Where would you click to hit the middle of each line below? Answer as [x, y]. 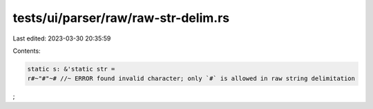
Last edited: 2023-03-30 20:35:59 [62, 38]
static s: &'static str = [71, 69]
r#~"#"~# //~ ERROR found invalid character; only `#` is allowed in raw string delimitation [191, 78]
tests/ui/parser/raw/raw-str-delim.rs [121, 18]
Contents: [27, 51]
